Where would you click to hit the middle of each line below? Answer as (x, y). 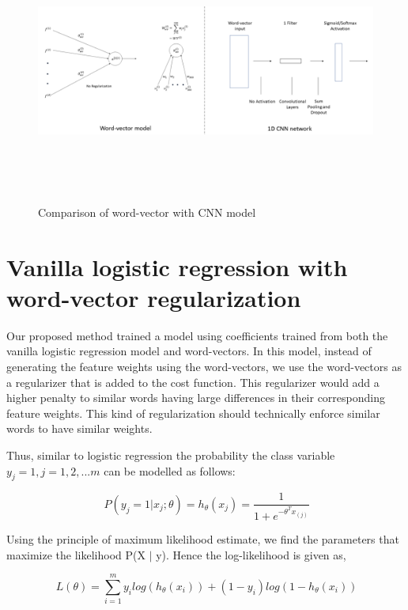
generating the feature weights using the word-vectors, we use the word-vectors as (204, 367)
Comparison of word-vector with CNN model (147, 212)
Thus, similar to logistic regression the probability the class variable (171, 455)
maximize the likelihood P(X (76, 554)
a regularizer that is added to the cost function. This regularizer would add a (193, 382)
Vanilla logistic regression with (177, 266)
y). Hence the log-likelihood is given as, (251, 554)
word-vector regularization (154, 297)
